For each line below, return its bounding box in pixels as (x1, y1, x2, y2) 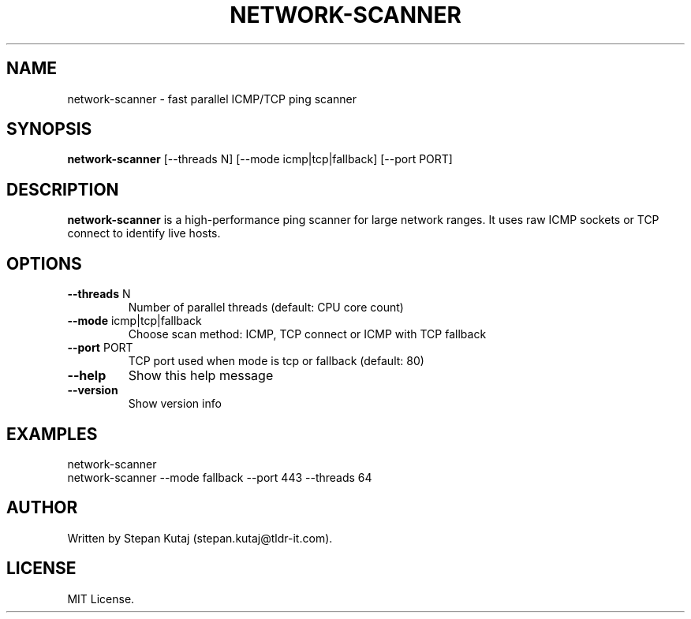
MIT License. (67, 591, 135, 606)
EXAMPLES (6, 423, 98, 444)
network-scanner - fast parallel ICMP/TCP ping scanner (67, 91, 357, 106)
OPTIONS (6, 253, 82, 274)
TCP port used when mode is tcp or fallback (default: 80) (128, 354, 424, 368)
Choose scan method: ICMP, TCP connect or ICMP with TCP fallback (128, 327, 487, 341)
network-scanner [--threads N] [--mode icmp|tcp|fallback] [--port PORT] (67, 152, 453, 166)
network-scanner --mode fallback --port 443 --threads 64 (67, 470, 372, 484)
